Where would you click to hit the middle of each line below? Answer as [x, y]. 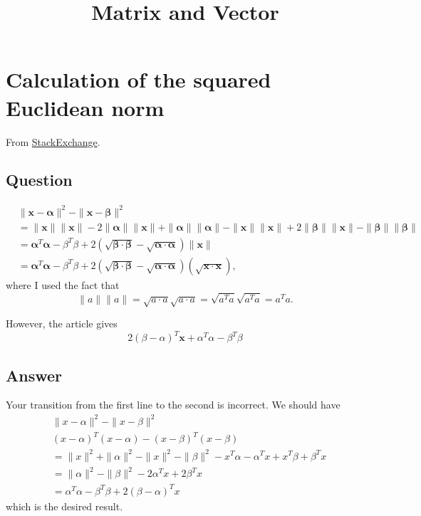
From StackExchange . [53, 141]
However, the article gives [62, 323]
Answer [34, 375]
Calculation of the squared [139, 79]
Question [39, 180]
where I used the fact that [63, 284]
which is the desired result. [64, 506]
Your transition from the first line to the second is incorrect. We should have [173, 405]
